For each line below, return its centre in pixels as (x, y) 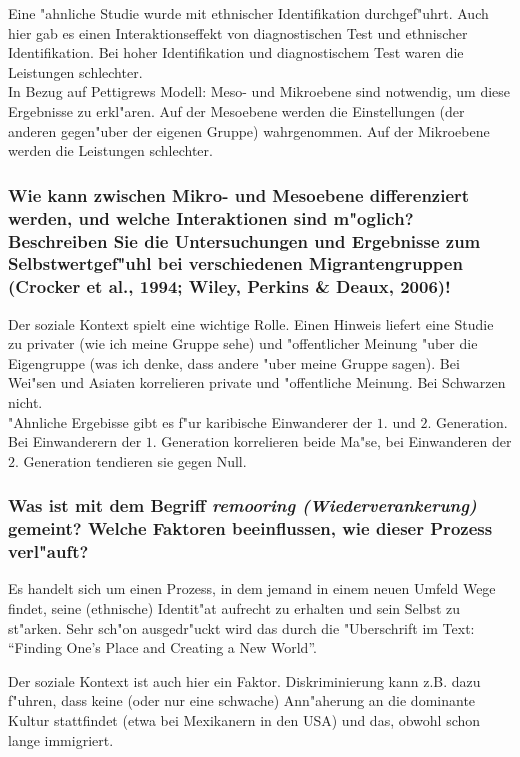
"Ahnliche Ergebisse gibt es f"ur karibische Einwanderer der (190, 421)
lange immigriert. (61, 739)
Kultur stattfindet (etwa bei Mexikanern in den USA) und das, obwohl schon (244, 720)
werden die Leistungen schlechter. (110, 150)
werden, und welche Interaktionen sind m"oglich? (211, 217)
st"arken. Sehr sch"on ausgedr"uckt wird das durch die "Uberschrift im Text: (241, 627)
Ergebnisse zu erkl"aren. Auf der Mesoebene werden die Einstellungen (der (236, 110)
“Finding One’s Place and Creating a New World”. (162, 647)
